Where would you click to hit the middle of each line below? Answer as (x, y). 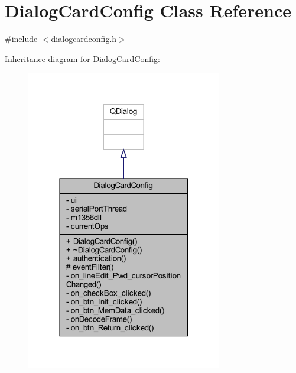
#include (21, 39)
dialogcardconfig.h (84, 39)
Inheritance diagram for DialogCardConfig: (82, 58)
